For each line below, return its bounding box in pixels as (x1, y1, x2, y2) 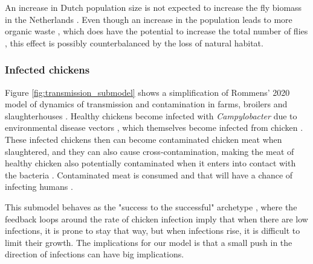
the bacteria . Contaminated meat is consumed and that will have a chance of (5, 168, 293, 181)
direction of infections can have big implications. (5, 248, 184, 260)
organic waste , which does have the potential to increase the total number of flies (5, 25, 308, 37)
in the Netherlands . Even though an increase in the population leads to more (5, 13, 292, 25)
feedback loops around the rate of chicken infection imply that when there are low (5, 212, 308, 225)
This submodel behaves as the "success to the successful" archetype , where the (5, 200, 297, 213)
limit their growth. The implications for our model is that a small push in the (5, 236, 292, 248)
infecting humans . (5, 180, 73, 193)
